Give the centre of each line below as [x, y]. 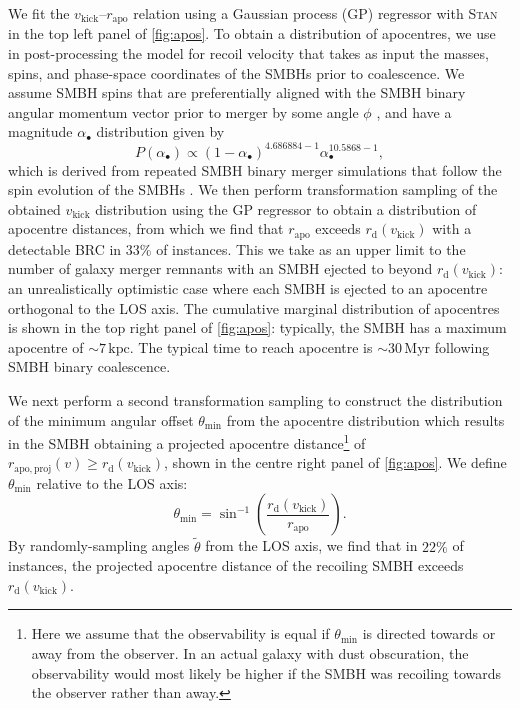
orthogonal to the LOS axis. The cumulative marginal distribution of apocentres [254, 307]
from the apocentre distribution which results [365, 419]
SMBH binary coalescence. [89, 366]
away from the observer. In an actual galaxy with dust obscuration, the [250, 652]
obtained [34, 208]
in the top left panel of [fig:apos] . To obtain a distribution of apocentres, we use [252, 33]
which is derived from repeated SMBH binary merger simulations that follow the [255, 169]
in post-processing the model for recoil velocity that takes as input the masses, [248, 53]
